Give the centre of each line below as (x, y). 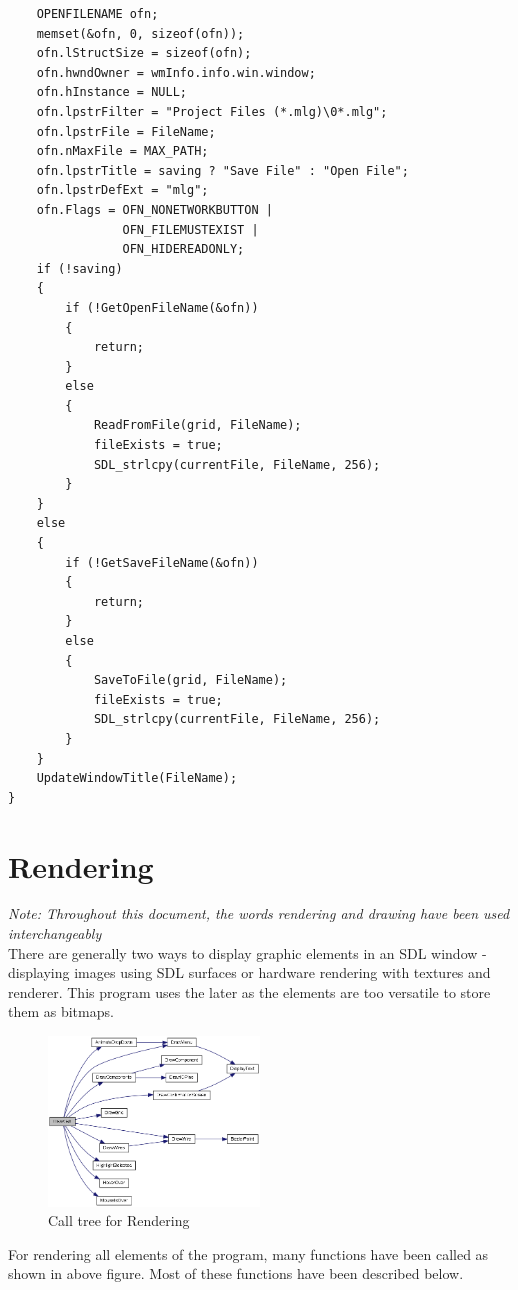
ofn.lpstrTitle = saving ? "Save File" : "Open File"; (222, 170)
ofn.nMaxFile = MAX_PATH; (122, 151)
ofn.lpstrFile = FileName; (126, 131)
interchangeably (55, 933)
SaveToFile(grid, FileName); (190, 680)
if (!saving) (79, 268)
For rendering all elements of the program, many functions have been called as (248, 1253)
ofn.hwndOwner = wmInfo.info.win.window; (176, 72)
